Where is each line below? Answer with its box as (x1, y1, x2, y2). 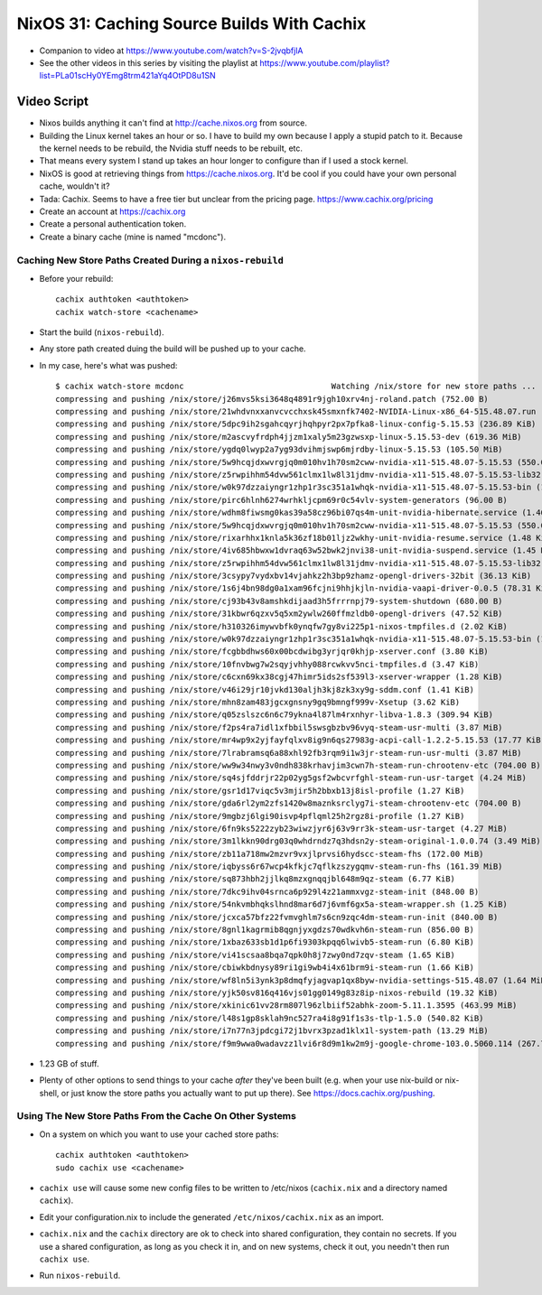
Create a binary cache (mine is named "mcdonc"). (39, 231, 226, 242)
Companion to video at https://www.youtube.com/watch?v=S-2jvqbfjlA (39, 45, 304, 56)
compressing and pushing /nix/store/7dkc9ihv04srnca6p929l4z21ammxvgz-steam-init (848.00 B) (55, 886, 480, 897)
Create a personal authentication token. (39, 219, 187, 229)
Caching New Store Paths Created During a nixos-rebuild (16, 254, 285, 266)
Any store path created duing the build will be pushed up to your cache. (39, 343, 306, 354)
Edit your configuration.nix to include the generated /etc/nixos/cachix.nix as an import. (39, 1211, 384, 1223)
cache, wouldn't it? (39, 181, 110, 191)
